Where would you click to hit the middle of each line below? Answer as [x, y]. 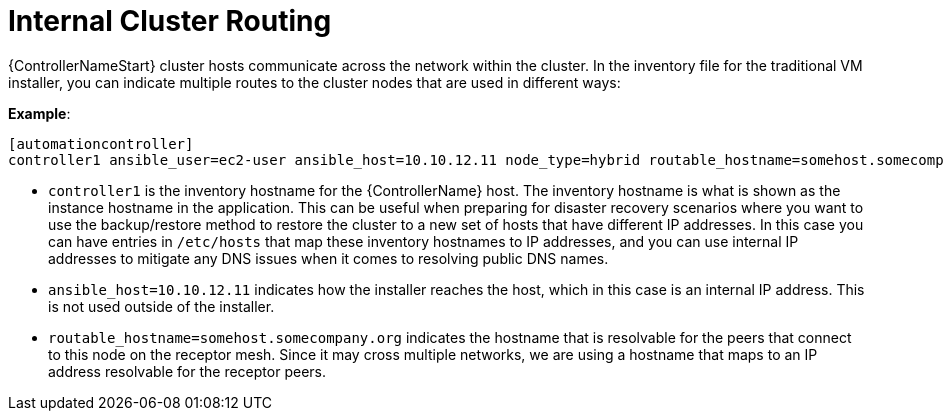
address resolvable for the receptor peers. [187, 371]
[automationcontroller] [101, 143]
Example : [39, 113]
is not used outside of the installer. [161, 306]
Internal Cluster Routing [170, 21]
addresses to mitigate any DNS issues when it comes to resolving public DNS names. [328, 258]
